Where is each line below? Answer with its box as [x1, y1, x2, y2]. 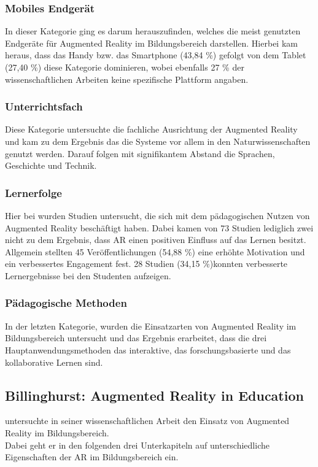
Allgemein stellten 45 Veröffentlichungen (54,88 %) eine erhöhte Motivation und [5, 245, 305, 258]
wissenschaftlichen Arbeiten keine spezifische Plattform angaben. [5, 72, 249, 85]
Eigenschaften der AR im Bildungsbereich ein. [5, 450, 179, 463]
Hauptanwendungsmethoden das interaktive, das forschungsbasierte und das [5, 343, 291, 356]
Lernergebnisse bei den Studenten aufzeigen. [5, 269, 171, 282]
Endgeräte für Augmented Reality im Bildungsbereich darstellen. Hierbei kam [5, 36, 298, 49]
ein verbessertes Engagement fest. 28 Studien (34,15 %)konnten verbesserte [5, 257, 288, 270]
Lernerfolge [5, 185, 62, 200]
